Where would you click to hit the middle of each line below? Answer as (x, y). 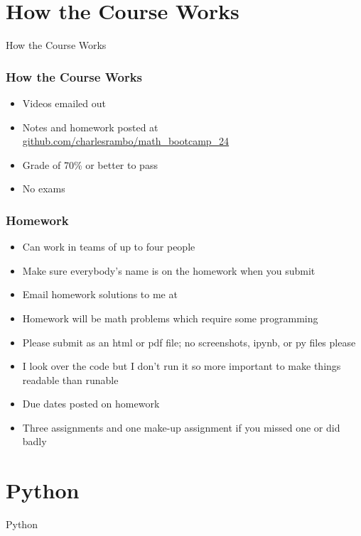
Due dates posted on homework (91, 404)
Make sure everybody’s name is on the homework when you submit (169, 270)
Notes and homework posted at (90, 127)
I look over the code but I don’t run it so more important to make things (182, 366)
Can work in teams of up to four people (109, 247)
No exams (44, 188)
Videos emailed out (64, 103)
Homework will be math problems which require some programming (170, 318)
